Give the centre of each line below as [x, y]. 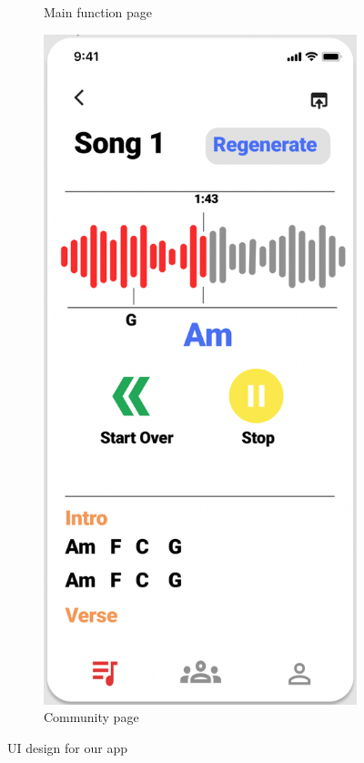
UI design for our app [68, 747]
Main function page [98, 12]
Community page [91, 717]
